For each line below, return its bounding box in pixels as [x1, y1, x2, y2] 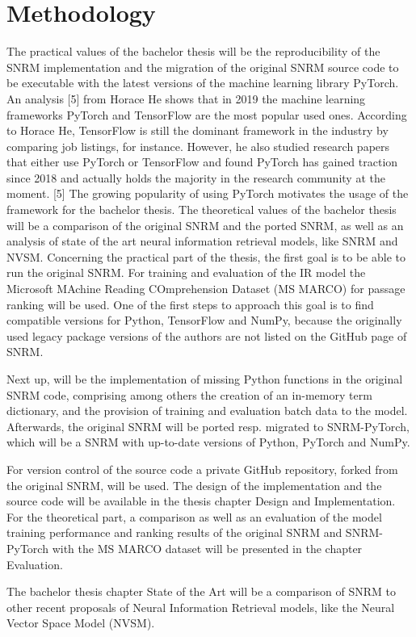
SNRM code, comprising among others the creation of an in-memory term [6, 386, 372, 403]
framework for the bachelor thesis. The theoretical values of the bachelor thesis [6, 201, 397, 218]
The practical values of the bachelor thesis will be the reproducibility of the [6, 43, 380, 60]
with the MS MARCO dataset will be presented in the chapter [52, 539, 363, 556]
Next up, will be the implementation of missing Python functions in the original [6, 371, 403, 387]
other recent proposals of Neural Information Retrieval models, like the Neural [6, 598, 395, 615]
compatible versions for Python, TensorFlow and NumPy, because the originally [6, 312, 402, 329]
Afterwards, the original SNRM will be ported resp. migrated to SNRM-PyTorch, [6, 417, 410, 434]
